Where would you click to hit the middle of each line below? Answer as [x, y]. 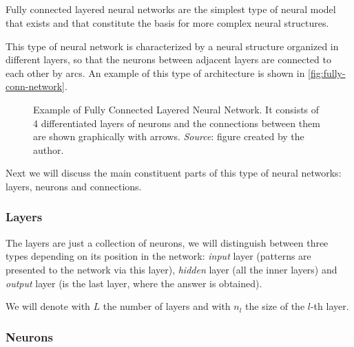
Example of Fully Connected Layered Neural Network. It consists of [176, 109]
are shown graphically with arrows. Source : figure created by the [169, 136]
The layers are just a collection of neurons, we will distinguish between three [167, 242]
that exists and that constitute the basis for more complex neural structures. [167, 22]
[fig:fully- [327, 72]
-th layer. [330, 306]
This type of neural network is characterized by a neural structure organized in [172, 46]
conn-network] [35, 86]
